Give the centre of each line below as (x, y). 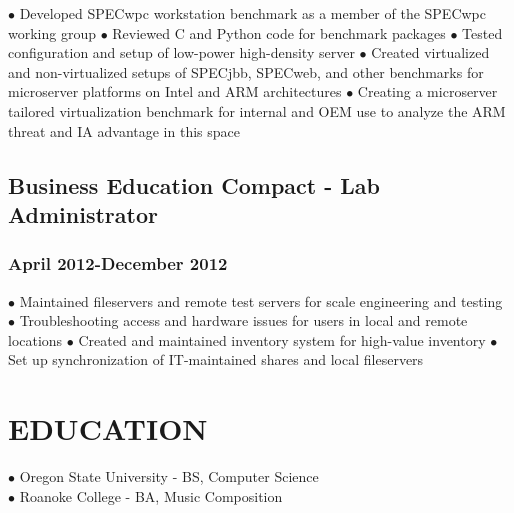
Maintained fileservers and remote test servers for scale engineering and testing (261, 300)
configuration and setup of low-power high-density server (181, 52)
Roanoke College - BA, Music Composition (151, 495)
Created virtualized (430, 52)
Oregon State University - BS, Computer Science (169, 476)
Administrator (83, 213)
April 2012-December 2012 (118, 263)
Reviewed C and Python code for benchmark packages (279, 32)
